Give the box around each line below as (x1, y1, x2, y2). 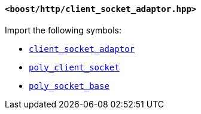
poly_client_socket (29, 62, 120, 72)
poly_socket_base (29, 81, 109, 91)
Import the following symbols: (5, 24, 121, 35)
